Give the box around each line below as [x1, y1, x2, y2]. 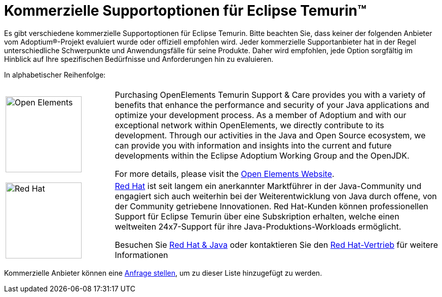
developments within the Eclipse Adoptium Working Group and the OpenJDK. [115, 150, 410, 161]
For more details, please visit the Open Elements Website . [115, 168, 335, 179]
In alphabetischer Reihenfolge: [4, 70, 106, 79]
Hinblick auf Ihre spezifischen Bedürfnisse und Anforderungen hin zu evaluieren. [4, 54, 274, 63]
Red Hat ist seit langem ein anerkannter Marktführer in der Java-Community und [115, 180, 422, 191]
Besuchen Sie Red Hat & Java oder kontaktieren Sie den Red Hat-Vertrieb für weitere [115, 239, 438, 250]
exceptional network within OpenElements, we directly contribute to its [115, 120, 384, 130]
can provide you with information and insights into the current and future [115, 140, 392, 151]
